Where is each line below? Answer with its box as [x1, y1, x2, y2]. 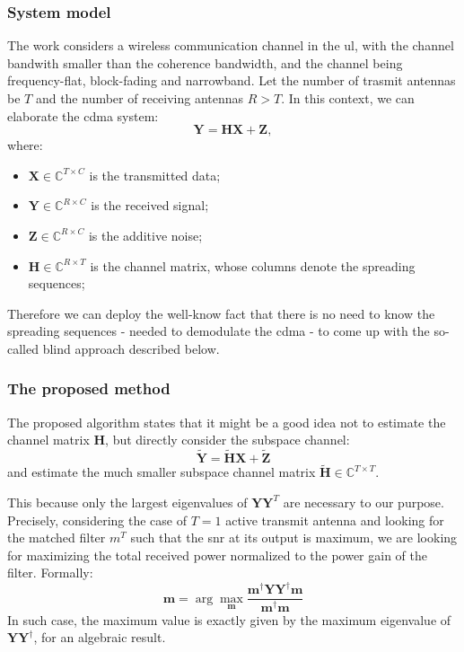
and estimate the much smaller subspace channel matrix [7, 463, 316, 481]
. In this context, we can [281, 89, 415, 107]
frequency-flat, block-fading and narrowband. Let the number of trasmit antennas [7, 71, 456, 90]
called [7, 339, 39, 357]
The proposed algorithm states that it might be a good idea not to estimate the [7, 412, 446, 431]
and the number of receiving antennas [35, 89, 244, 107]
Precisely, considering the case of [7, 510, 187, 529]
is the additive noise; [88, 225, 203, 244]
